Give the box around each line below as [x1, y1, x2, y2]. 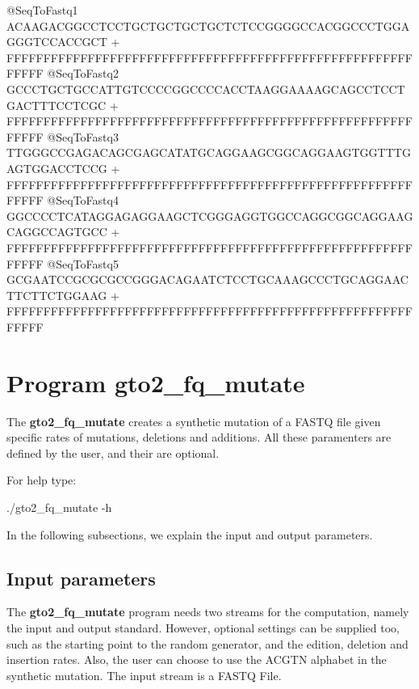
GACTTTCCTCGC [6, 96, 107, 113]
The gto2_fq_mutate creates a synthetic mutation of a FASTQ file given [6, 412, 381, 429]
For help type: [6, 471, 77, 488]
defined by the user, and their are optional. [6, 444, 220, 461]
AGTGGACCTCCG [6, 159, 107, 176]
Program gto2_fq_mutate [6, 366, 305, 399]
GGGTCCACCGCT [6, 33, 107, 50]
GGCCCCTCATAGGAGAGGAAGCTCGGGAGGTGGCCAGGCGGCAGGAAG [6, 207, 413, 224]
